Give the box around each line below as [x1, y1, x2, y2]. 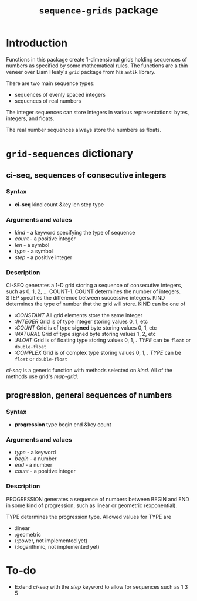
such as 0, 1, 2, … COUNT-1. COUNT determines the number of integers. [6, 288, 181, 295]
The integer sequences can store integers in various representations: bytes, [6, 108, 189, 116]
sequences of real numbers [14, 97, 81, 104]
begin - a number [14, 455, 57, 462]
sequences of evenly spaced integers [14, 91, 106, 98]
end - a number [14, 461, 53, 468]
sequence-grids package [39, 4, 158, 17]
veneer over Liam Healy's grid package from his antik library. [6, 68, 156, 75]
